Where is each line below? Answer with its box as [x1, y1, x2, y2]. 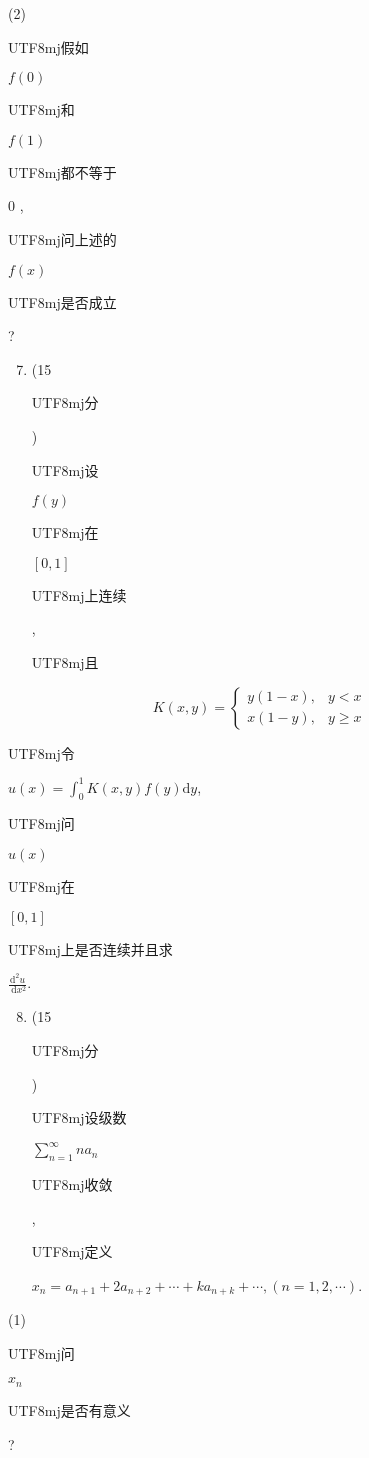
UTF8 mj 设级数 [31, 1107, 127, 1128]
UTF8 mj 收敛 [31, 1174, 113, 1195]
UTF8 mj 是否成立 [8, 291, 117, 312]
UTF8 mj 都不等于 [8, 161, 117, 182]
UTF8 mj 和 [8, 99, 75, 120]
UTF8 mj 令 [8, 742, 75, 763]
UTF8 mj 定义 [31, 1241, 113, 1262]
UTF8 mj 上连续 [31, 584, 127, 605]
